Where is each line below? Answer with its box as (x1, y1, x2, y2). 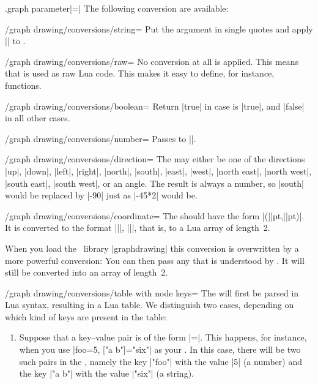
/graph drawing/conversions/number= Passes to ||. (5, 132, 196, 145)
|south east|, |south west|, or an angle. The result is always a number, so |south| (5, 176, 304, 189)
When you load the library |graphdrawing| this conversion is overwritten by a (5, 241, 299, 254)
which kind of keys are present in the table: (5, 310, 168, 323)
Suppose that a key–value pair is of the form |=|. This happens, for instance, (19, 331, 307, 344)
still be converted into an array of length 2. (5, 266, 168, 279)
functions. (5, 78, 42, 91)
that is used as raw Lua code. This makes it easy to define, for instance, (5, 67, 275, 80)
